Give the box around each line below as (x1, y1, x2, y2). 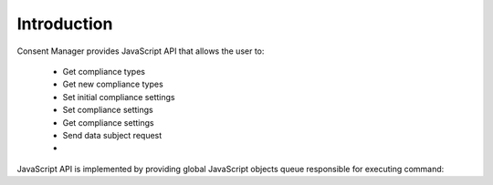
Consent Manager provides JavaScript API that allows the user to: (16, 46, 265, 57)
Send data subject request (62, 129, 163, 140)
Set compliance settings (62, 105, 154, 116)
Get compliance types (62, 66, 146, 77)
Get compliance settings (62, 117, 154, 128)
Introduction (16, 14, 113, 34)
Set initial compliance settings (62, 91, 175, 102)
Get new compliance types (62, 78, 163, 90)
